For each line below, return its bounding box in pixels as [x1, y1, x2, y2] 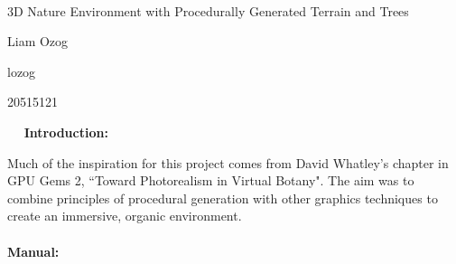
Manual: [7, 241, 60, 260]
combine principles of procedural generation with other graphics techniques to [7, 188, 438, 207]
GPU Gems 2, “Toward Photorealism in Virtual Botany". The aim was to [7, 171, 414, 190]
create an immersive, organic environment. [7, 206, 242, 225]
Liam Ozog [7, 32, 69, 51]
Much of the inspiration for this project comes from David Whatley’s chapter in [7, 153, 449, 172]
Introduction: [23, 122, 108, 141]
